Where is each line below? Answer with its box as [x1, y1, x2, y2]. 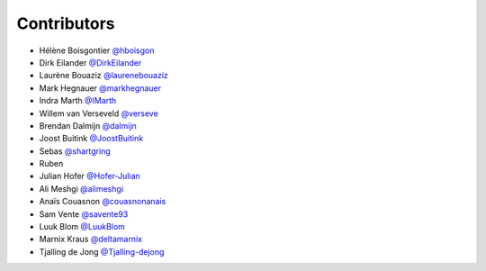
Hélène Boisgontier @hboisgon [39, 45, 155, 56]
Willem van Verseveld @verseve [39, 108, 159, 119]
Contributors [16, 14, 116, 33]
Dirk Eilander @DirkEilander [39, 57, 142, 68]
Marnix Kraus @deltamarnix [39, 234, 143, 245]
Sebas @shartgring [39, 145, 112, 157]
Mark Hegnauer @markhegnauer [39, 82, 162, 94]
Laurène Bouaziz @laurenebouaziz [39, 70, 168, 81]
